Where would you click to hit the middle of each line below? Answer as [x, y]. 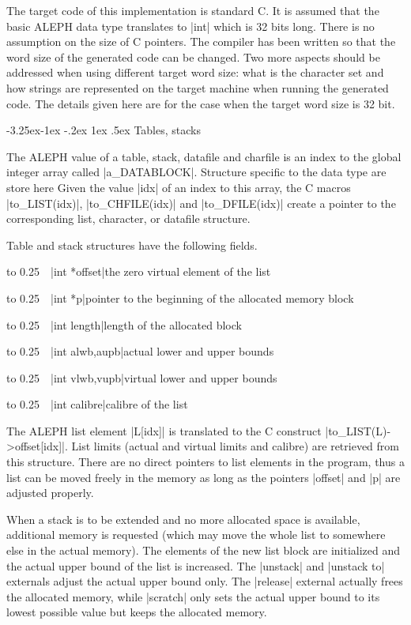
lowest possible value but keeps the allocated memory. [137, 612]
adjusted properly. [50, 493]
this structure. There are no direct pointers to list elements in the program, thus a [205, 462]
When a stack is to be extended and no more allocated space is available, [183, 519]
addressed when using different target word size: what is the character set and [195, 72]
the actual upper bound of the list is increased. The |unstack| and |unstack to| [196, 565]
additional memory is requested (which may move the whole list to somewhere [196, 535]
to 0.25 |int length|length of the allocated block [124, 324]
